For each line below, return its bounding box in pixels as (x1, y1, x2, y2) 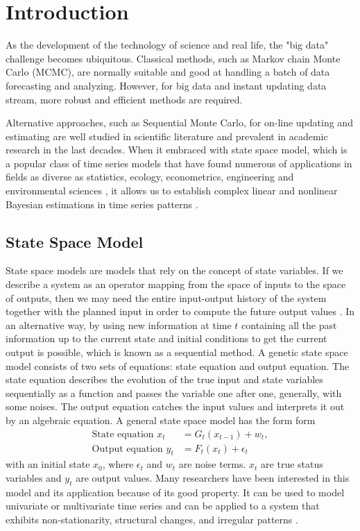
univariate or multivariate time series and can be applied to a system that (6, 498, 320, 513)
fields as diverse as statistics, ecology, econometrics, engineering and (6, 169, 294, 184)
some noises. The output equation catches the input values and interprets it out (6, 399, 345, 414)
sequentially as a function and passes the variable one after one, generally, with (6, 385, 342, 400)
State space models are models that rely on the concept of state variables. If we (6, 263, 343, 278)
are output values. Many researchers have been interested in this (76, 471, 350, 485)
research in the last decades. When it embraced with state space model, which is (6, 142, 348, 157)
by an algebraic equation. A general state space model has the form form (6, 412, 316, 427)
